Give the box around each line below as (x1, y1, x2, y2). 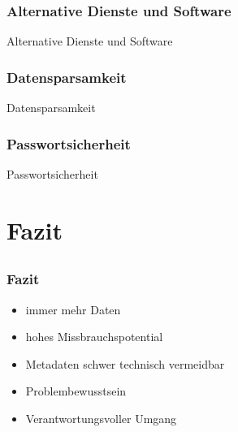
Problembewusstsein (25, 382, 127, 400)
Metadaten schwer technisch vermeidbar (25, 355, 225, 372)
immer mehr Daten (25, 300, 121, 318)
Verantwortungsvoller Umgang (25, 409, 177, 426)
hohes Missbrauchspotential (25, 328, 163, 345)
